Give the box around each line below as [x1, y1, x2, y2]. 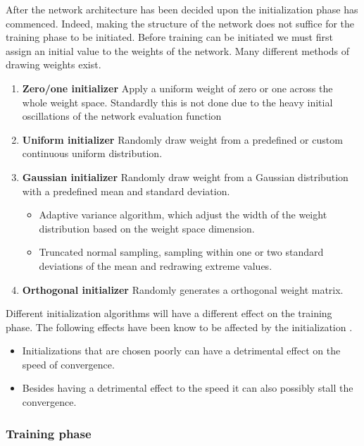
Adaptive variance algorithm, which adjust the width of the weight [39, 207, 327, 222]
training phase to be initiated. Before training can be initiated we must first [6, 30, 333, 44]
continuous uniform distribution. [22, 146, 163, 161]
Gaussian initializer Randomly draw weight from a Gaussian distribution [22, 169, 349, 184]
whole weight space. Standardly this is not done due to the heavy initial [22, 94, 333, 109]
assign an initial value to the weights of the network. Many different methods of [6, 43, 350, 58]
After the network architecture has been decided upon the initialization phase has [6, 2, 358, 16]
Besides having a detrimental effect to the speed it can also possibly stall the [22, 380, 353, 395]
